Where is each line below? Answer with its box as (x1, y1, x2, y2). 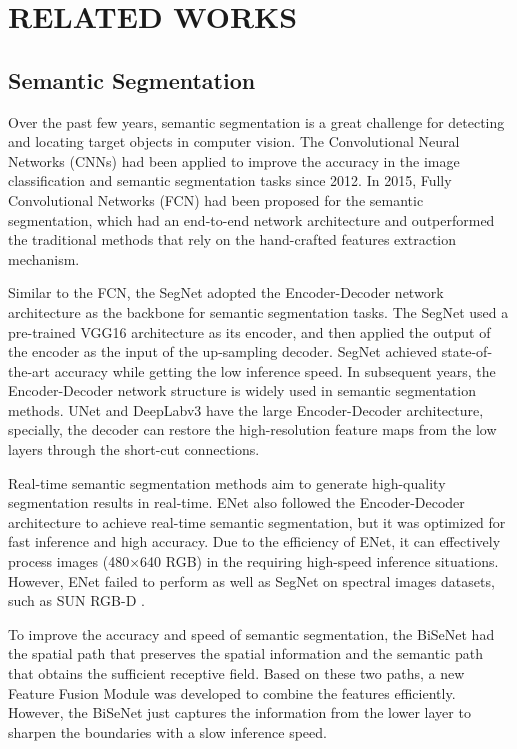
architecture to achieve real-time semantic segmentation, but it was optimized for (8, 511, 506, 532)
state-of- (441, 341, 493, 362)
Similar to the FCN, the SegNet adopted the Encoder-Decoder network (8, 282, 444, 303)
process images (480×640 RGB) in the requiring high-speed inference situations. (8, 551, 499, 572)
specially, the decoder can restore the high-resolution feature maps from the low (8, 419, 497, 440)
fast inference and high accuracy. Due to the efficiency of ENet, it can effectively (8, 531, 501, 552)
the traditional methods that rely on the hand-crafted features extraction (8, 229, 456, 250)
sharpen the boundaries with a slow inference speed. (8, 721, 327, 742)
